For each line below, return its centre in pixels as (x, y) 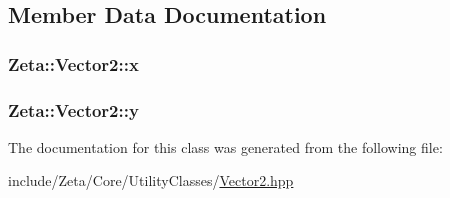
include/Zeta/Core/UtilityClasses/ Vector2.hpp (151, 180)
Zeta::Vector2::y (73, 109)
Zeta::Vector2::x (73, 63)
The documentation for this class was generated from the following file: (225, 146)
